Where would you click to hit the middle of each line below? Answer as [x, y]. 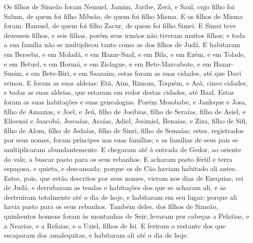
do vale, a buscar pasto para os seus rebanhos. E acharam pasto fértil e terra [118, 159]
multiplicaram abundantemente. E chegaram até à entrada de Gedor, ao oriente [123, 149]
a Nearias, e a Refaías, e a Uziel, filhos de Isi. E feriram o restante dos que [115, 225]
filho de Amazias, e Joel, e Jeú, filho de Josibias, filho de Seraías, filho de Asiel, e [125, 111]
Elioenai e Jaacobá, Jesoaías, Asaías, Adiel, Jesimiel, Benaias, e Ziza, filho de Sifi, [126, 121]
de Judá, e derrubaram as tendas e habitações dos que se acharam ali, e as [115, 187]
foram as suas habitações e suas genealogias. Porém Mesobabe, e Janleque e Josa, [126, 101]
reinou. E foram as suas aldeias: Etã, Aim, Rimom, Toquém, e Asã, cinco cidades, [126, 82]
